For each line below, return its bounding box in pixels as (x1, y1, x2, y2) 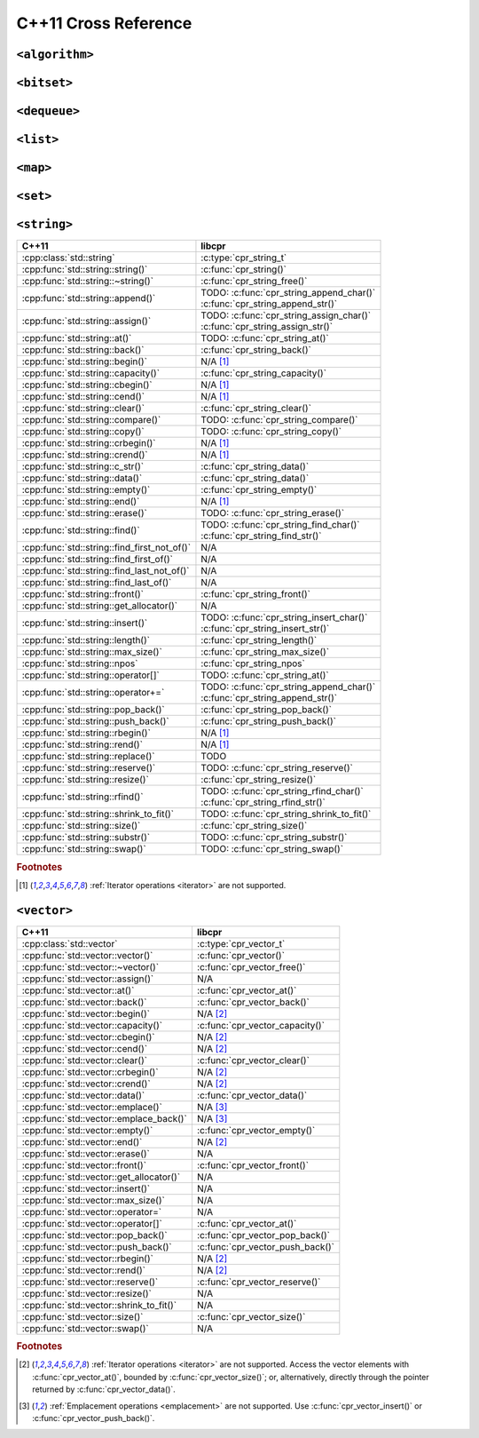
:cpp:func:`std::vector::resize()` (21, 1287, 153, 1299)
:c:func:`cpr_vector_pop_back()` (196, 1228, 331, 1241)
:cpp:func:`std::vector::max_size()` (21, 1194, 166, 1206)
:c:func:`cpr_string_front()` (200, 588, 310, 600)
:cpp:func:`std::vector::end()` (21, 1135, 143, 1148)
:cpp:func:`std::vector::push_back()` (21, 1240, 172, 1252)
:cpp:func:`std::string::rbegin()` (21, 727, 151, 739)
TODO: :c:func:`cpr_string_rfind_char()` (200, 785, 364, 798)
